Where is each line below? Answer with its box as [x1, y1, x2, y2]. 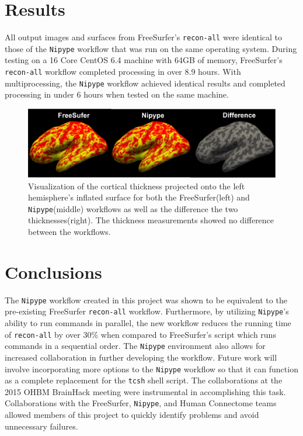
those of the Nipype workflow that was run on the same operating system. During [5, 42, 297, 54]
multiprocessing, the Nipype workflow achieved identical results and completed [5, 77, 285, 89]
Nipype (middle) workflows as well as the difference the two [28, 202, 238, 214]
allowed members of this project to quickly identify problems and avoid [5, 409, 259, 421]
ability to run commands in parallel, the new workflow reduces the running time [5, 317, 291, 328]
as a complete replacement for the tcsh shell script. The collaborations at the [5, 374, 283, 386]
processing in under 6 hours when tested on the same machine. [5, 88, 229, 101]
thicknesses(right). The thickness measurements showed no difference [28, 214, 274, 226]
